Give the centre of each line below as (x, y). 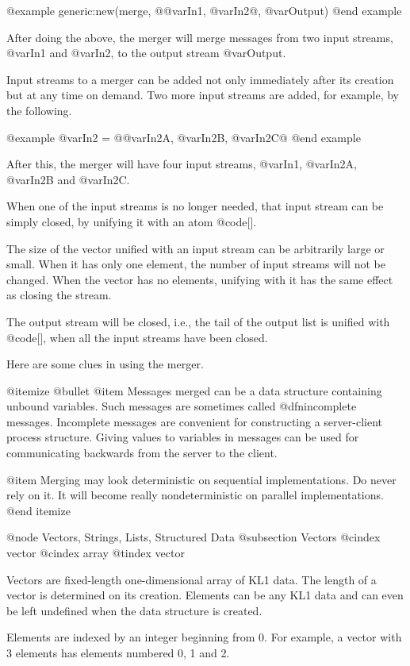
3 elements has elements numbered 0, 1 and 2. (118, 653)
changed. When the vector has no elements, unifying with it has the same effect (200, 279)
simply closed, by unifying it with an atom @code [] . (132, 221)
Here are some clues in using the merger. (105, 364)
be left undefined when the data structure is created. (134, 610)
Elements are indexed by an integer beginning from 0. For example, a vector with (204, 637)
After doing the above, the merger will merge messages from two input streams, (200, 37)
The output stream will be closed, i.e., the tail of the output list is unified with (198, 321)
